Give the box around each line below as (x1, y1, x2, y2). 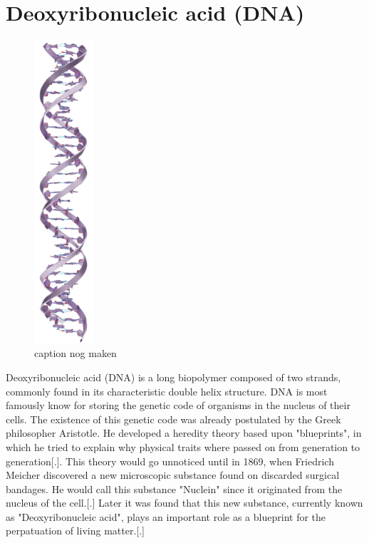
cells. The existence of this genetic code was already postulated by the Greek (6, 411, 341, 426)
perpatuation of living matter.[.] (6, 523, 145, 538)
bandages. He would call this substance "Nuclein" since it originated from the (6, 481, 343, 496)
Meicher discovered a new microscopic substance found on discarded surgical (6, 467, 340, 482)
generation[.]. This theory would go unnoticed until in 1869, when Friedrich (6, 453, 334, 468)
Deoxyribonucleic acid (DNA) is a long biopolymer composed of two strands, (6, 369, 341, 384)
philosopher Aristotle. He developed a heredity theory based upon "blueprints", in (6, 425, 362, 440)
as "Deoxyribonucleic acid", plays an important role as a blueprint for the (6, 509, 326, 524)
